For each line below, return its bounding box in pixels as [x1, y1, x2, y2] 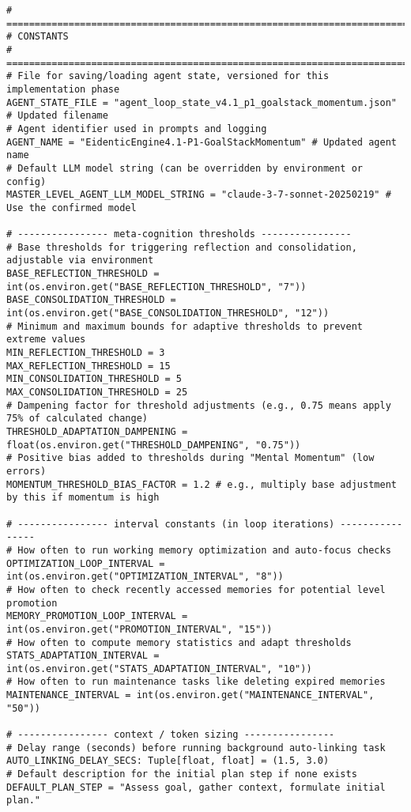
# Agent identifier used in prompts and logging [6, 123, 267, 134]
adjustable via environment [6, 255, 154, 266]
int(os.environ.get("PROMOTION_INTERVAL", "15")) [6, 623, 273, 635]
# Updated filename [6, 110, 108, 122]
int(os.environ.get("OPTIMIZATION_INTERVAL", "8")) [6, 571, 284, 583]
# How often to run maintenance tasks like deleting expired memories [6, 676, 386, 688]
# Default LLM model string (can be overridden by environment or [6, 162, 364, 174]
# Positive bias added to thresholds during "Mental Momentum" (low [6, 452, 375, 464]
